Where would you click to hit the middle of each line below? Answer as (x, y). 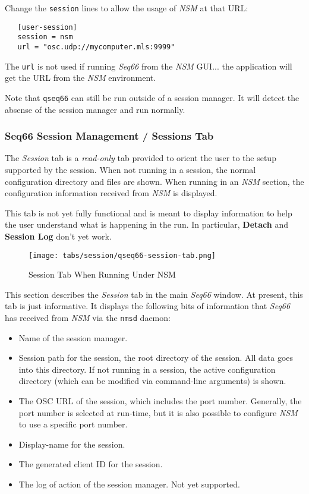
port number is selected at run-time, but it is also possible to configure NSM (158, 412)
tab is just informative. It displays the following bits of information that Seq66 (148, 306)
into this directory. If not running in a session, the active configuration (147, 369)
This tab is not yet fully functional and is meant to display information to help (149, 213)
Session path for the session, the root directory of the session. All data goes (156, 358)
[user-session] (47, 27)
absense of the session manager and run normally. (95, 109)
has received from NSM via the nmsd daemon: (88, 317)
